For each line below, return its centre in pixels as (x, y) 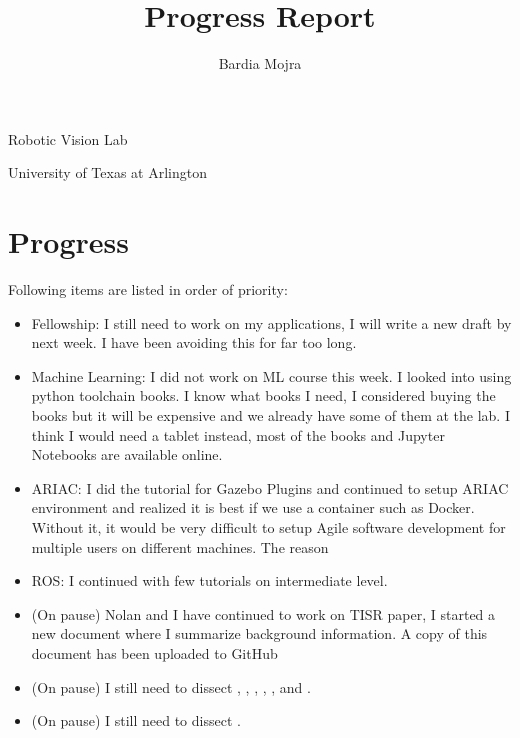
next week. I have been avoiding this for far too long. (194, 342)
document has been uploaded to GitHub (154, 652)
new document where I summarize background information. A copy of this (259, 633)
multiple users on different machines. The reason (180, 546)
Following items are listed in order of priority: (148, 289)
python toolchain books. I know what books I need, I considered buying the (263, 395)
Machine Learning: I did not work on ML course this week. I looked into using (271, 375)
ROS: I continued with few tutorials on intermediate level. (209, 580)
